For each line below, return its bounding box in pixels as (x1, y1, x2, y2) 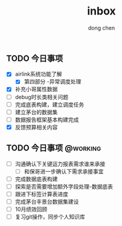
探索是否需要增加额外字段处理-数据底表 (14, 182, 114, 190)
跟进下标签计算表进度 (14, 190, 68, 198)
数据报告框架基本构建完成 (14, 116, 79, 123)
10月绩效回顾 (14, 205, 48, 213)
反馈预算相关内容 (14, 123, 58, 131)
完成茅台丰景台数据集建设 (14, 198, 79, 205)
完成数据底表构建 (14, 175, 58, 182)
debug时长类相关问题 (14, 93, 68, 100)
